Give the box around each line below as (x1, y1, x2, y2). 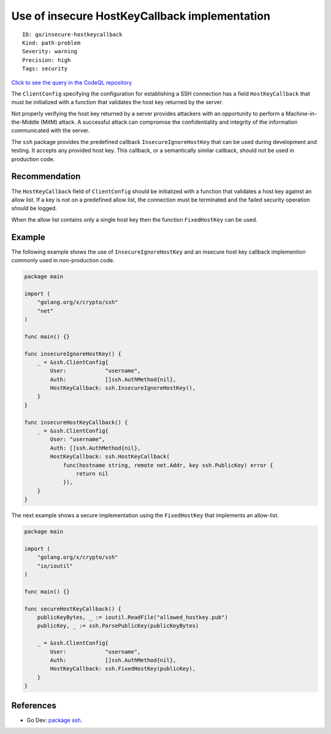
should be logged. (11, 205, 58, 212)
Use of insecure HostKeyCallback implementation (11, 9, 271, 23)
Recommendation (11, 172, 81, 182)
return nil (75, 470, 108, 477)
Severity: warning (22, 48, 78, 55)
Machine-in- (285, 110, 317, 117)
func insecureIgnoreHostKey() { (24, 350, 122, 357)
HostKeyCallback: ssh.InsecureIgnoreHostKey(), (50, 385, 196, 392)
